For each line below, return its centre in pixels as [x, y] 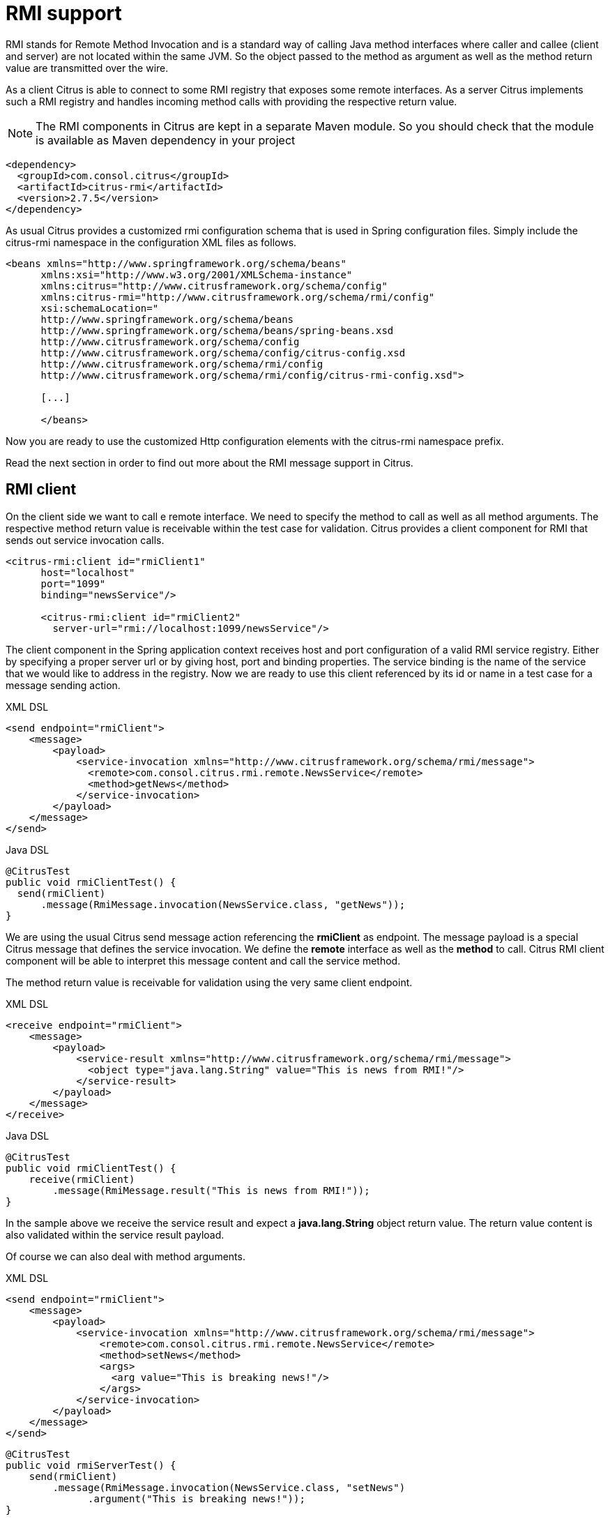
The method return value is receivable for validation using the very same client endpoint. [209, 982]
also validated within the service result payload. [115, 1234]
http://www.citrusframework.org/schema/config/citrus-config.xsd [223, 353]
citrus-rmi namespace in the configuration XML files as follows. [151, 242]
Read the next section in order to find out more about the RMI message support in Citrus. [209, 462]
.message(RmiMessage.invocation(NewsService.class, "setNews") [229, 1487]
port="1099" [73, 583]
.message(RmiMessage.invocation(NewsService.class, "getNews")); [223, 904]
